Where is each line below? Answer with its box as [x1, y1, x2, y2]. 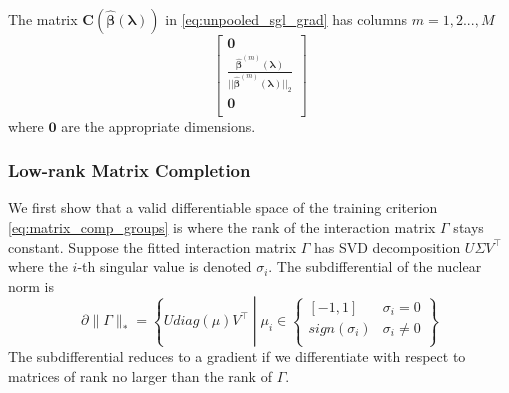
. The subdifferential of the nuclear [268, 256, 482, 277]
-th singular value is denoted [77, 256, 252, 277]
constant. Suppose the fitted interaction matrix [8, 236, 297, 257]
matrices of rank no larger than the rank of [8, 365, 272, 386]
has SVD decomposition [313, 236, 461, 257]
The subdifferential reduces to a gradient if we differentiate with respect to [8, 346, 466, 367]
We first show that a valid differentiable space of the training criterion [8, 197, 438, 218]
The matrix [8, 9, 78, 29]
